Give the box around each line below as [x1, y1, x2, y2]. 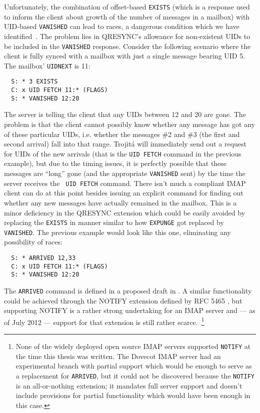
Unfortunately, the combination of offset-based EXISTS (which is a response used [4, 1, 250, 11]
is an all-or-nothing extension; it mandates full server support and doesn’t [15, 380, 242, 390]
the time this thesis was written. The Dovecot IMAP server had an [15, 350, 221, 361]
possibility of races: [4, 236, 62, 247]
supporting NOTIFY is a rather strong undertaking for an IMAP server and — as [4, 305, 255, 315]
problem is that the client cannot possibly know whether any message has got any [4, 118, 255, 129]
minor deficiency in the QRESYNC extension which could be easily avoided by [4, 207, 245, 217]
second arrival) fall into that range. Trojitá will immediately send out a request [4, 138, 247, 149]
